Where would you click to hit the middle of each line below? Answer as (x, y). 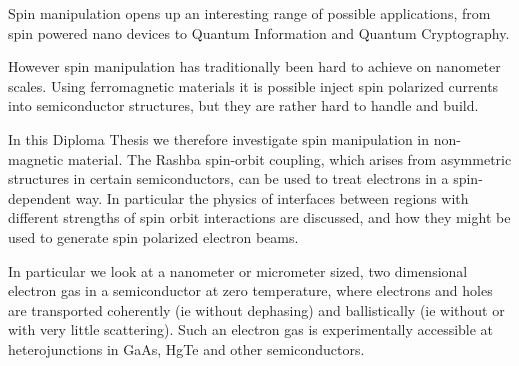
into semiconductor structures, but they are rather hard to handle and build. (243, 105)
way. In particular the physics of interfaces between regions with (272, 197)
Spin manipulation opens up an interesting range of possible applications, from (249, 13)
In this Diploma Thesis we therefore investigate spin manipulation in (219, 138)
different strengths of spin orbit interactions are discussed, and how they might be (259, 217)
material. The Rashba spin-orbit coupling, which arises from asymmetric (289, 158)
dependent (40, 197)
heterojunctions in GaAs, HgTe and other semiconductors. (186, 348)
